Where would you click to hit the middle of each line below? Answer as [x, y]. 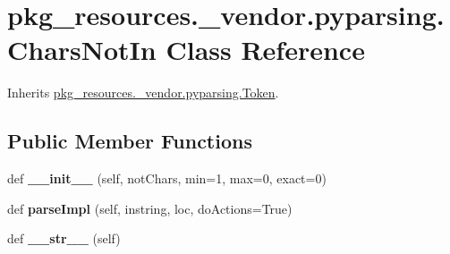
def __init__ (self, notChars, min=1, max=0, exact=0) [167, 178]
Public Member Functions [130, 141]
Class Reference [265, 50]
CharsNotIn [82, 50]
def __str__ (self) [64, 238]
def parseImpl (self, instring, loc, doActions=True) [150, 208]
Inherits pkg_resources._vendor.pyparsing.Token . [143, 93]
